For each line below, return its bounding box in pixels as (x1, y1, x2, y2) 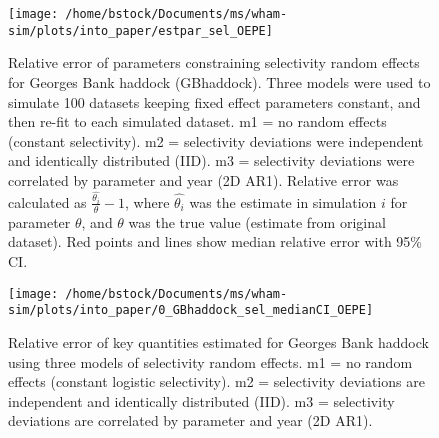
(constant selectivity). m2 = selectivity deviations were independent (8, 130, 424, 151)
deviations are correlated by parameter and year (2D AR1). (8, 410, 373, 431)
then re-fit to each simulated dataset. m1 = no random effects (8, 111, 387, 132)
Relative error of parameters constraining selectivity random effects (8, 52, 420, 73)
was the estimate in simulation (189, 191, 377, 212)
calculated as (8, 191, 87, 212)
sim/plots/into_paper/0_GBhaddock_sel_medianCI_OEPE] (8, 303, 374, 318)
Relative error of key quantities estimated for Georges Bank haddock (8, 331, 429, 352)
